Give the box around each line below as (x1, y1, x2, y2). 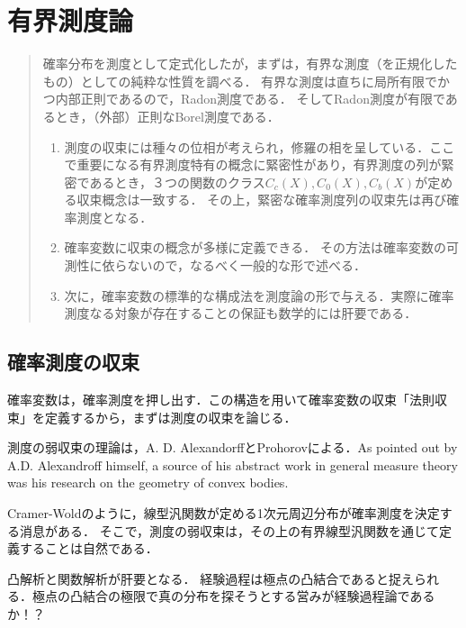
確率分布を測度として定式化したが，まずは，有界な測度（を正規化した (42, 54, 458, 73)
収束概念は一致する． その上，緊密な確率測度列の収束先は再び (76, 190, 447, 209)
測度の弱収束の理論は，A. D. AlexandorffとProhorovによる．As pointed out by (7, 438, 458, 457)
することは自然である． (19, 539, 158, 558)
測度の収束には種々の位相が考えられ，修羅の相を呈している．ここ (64, 137, 455, 156)
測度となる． (76, 207, 153, 226)
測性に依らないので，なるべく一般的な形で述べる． (64, 256, 367, 275)
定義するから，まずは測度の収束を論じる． (44, 407, 297, 426)
